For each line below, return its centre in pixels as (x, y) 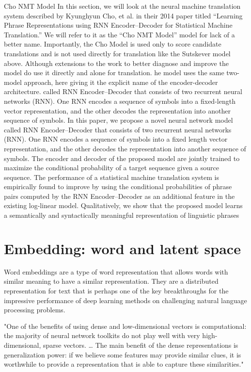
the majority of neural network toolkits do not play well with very (102, 335)
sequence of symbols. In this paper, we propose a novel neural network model (118, 120)
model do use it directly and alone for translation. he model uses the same (114, 73)
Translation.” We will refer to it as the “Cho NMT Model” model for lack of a (119, 34)
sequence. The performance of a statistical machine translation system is (111, 177)
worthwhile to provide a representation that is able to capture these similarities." (124, 364)
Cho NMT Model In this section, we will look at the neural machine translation (122, 6)
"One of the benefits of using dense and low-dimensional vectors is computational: (125, 326)
